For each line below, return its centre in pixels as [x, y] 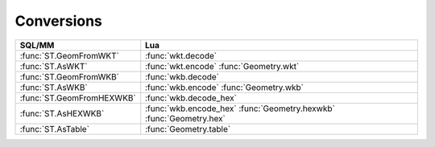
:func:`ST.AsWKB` [54, 87]
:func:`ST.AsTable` [55, 129]
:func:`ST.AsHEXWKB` [62, 113]
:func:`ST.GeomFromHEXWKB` [78, 98]
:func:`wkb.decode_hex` [191, 98]
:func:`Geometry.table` [188, 129]
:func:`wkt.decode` [181, 55]
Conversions [58, 21]
